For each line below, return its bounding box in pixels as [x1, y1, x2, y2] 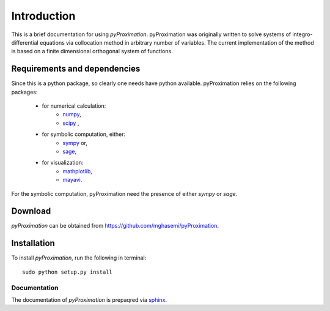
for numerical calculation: [42, 102, 106, 110]
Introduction [11, 9, 76, 23]
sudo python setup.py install [22, 268, 113, 275]
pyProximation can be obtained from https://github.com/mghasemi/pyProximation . [11, 222, 219, 230]
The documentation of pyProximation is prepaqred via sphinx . [11, 296, 167, 303]
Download [11, 206, 51, 217]
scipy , [62, 119, 79, 127]
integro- [292, 31, 313, 38]
